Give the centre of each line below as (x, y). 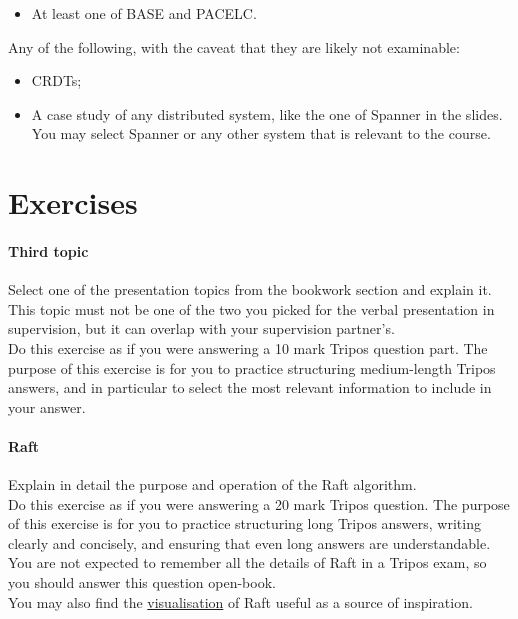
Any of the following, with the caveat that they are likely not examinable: (234, 46)
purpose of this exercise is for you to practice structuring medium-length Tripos (252, 367)
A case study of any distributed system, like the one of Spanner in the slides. (267, 113)
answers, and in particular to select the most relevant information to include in (250, 387)
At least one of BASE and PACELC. (144, 13)
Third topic (48, 250)
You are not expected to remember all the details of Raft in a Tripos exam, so (247, 562)
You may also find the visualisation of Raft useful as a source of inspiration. (240, 601)
